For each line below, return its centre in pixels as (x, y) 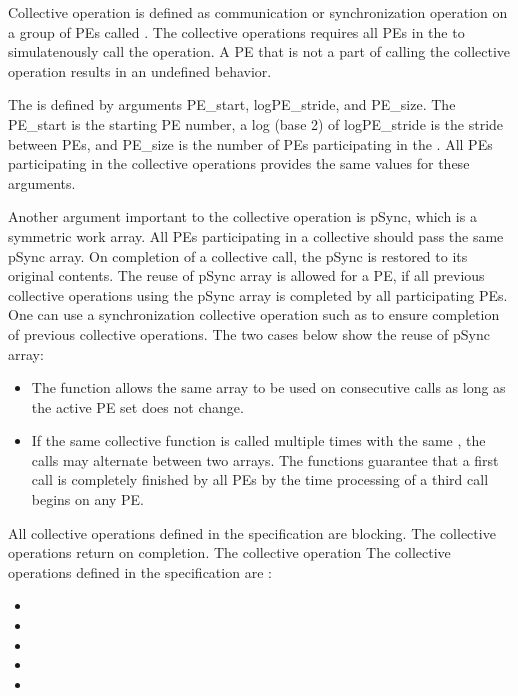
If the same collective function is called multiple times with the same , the (258, 440)
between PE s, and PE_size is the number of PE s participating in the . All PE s (250, 143)
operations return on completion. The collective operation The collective (229, 552)
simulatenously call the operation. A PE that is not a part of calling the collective (259, 51)
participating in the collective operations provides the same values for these (239, 163)
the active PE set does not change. (137, 406)
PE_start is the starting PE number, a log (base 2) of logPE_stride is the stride (256, 123)
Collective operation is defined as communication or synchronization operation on (258, 12)
